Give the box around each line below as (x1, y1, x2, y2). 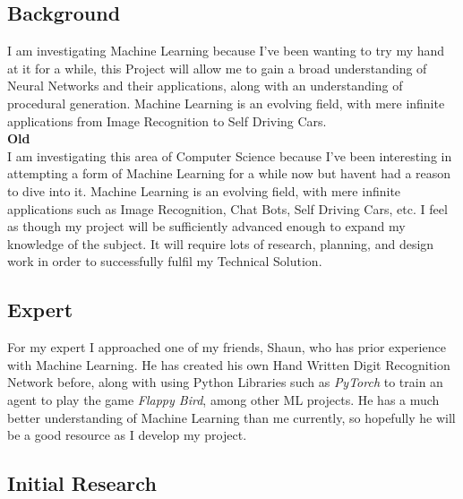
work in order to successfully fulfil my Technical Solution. (7, 252, 322, 271)
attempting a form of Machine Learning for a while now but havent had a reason (7, 164, 451, 183)
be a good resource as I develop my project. (7, 426, 247, 444)
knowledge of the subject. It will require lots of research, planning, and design (7, 234, 434, 253)
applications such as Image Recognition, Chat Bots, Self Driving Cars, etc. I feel (7, 199, 448, 218)
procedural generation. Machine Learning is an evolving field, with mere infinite (7, 93, 445, 112)
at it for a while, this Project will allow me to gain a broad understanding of (7, 58, 427, 77)
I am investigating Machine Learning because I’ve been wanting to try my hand (7, 41, 445, 60)
